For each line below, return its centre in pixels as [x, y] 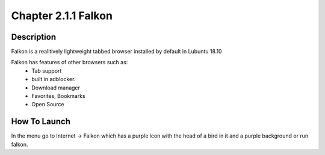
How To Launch [41, 122]
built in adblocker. [54, 79]
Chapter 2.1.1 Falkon [62, 16]
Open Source [48, 105]
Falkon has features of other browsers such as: [70, 62]
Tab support [47, 71]
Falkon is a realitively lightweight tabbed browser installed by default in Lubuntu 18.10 [116, 52]
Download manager [56, 88]
